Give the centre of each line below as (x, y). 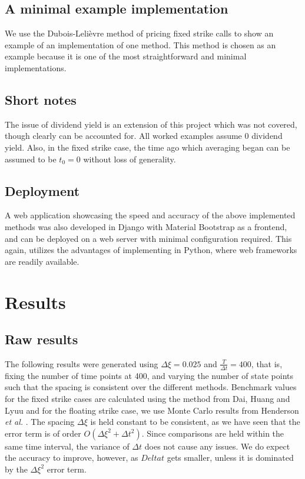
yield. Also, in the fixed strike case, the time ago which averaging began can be (147, 147)
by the (16, 469)
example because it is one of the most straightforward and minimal (126, 56)
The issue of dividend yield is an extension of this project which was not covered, (151, 124)
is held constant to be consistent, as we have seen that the (195, 422)
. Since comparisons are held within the (213, 433)
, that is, (267, 363)
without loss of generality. (130, 159)
